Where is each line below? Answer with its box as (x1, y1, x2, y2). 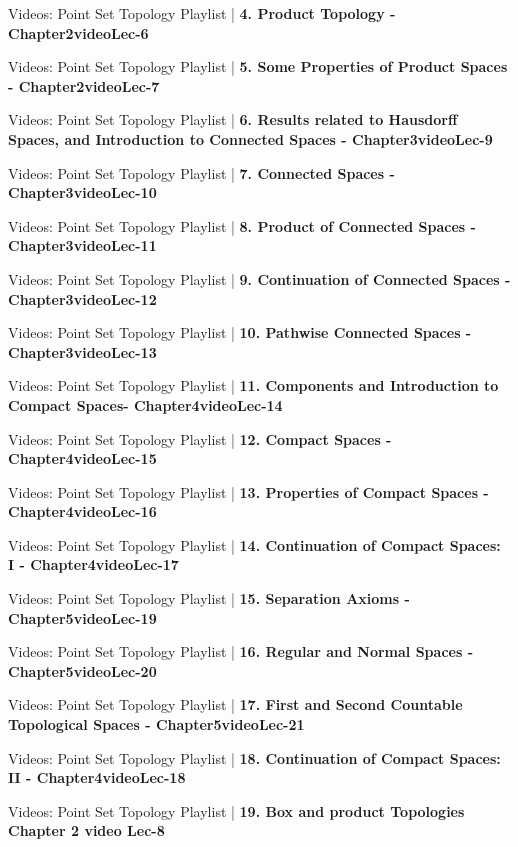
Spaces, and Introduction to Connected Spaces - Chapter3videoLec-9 (8, 128, 493, 149)
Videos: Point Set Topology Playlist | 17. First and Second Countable (8, 694, 463, 715)
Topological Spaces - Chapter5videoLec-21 (8, 714, 305, 735)
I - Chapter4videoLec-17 (8, 554, 179, 575)
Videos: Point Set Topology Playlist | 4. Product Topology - (8, 3, 396, 23)
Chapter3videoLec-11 (8, 235, 157, 256)
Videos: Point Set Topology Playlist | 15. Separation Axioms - (8, 588, 410, 609)
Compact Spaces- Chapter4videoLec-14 (8, 394, 283, 415)
